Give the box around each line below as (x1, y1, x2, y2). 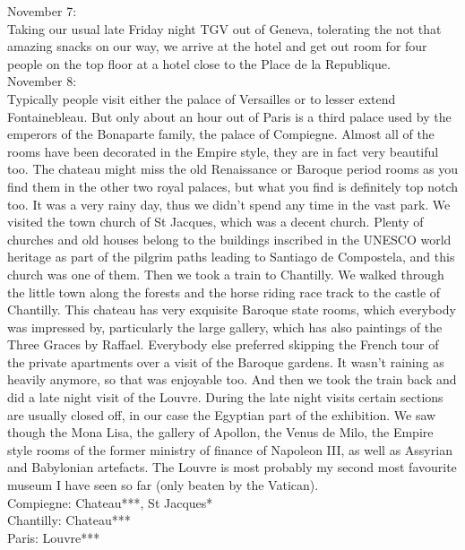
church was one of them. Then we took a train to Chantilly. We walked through (7, 264, 444, 283)
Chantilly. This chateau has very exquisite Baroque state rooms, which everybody (7, 300, 456, 319)
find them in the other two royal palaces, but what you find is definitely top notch (7, 176, 459, 195)
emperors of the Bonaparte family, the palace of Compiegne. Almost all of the (7, 125, 435, 143)
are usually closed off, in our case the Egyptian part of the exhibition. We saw (7, 405, 436, 424)
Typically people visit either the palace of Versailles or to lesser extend (7, 89, 396, 107)
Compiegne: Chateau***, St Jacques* (7, 493, 213, 511)
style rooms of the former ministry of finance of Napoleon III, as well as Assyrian (7, 440, 452, 459)
